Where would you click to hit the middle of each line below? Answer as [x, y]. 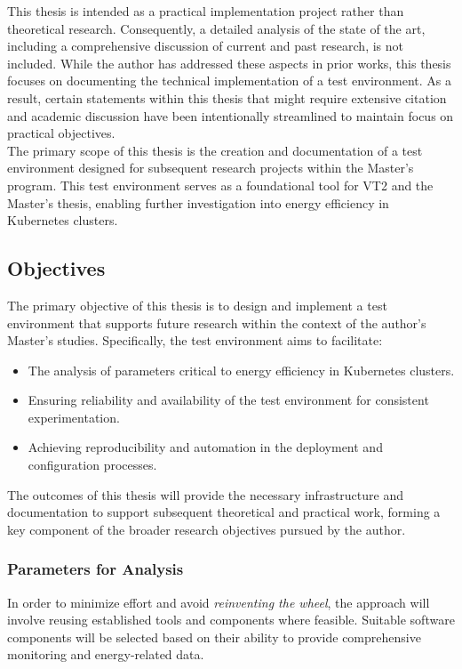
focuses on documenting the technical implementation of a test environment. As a [230, 81]
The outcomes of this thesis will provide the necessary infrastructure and [205, 494]
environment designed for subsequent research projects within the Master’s [211, 168]
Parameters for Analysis [96, 569]
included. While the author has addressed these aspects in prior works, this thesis [229, 63]
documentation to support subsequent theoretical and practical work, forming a [224, 512]
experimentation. [74, 417]
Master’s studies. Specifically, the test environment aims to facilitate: [195, 340]
